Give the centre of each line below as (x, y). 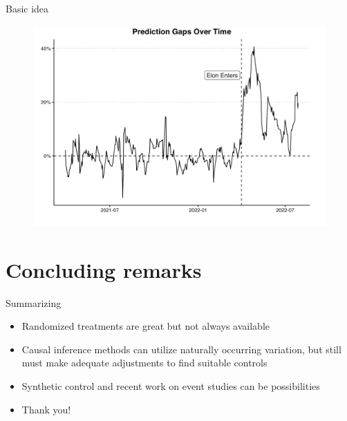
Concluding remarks (104, 269)
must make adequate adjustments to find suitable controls (144, 363)
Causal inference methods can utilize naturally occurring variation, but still (181, 349)
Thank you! (46, 409)
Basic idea (27, 8)
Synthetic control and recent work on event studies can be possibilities (171, 385)
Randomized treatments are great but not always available (146, 326)
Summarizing (34, 302)
